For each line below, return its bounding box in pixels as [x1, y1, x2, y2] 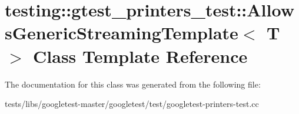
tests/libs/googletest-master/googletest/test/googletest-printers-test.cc [5, 98, 259, 110]
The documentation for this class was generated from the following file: [5, 78, 261, 90]
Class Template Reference [33, 43, 248, 68]
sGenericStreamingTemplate [5, 21, 238, 45]
